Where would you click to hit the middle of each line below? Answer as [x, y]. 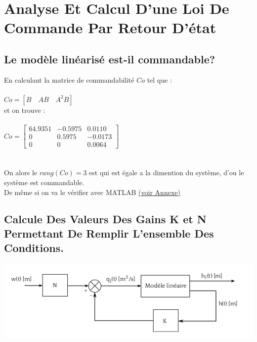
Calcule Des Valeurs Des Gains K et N [105, 219]
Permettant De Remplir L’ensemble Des [109, 233]
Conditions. [34, 248]
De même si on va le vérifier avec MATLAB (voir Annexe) [92, 192]
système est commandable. [44, 182]
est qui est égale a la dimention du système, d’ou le [167, 172]
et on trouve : [25, 110]
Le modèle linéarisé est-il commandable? [110, 59]
